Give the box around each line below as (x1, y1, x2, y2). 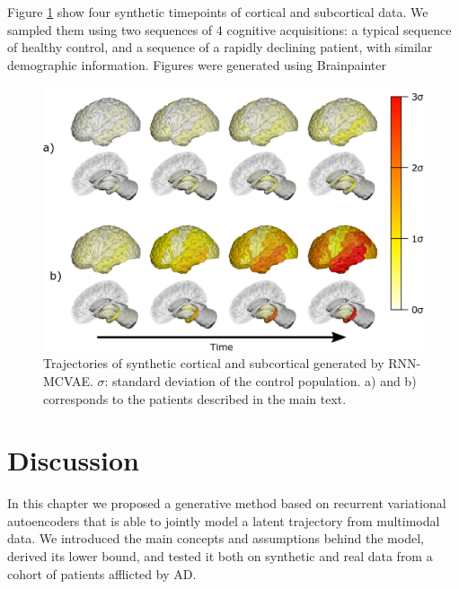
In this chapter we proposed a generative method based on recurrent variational (7, 494, 446, 513)
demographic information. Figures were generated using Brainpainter (7, 55, 387, 74)
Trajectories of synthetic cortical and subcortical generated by (43, 354, 384, 373)
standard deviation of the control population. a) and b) (112, 371, 417, 390)
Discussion (7, 442, 139, 479)
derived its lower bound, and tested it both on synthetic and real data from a (7, 547, 433, 566)
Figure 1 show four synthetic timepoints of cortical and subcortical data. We (7, 3, 428, 21)
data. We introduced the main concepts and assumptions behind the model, (7, 529, 424, 548)
